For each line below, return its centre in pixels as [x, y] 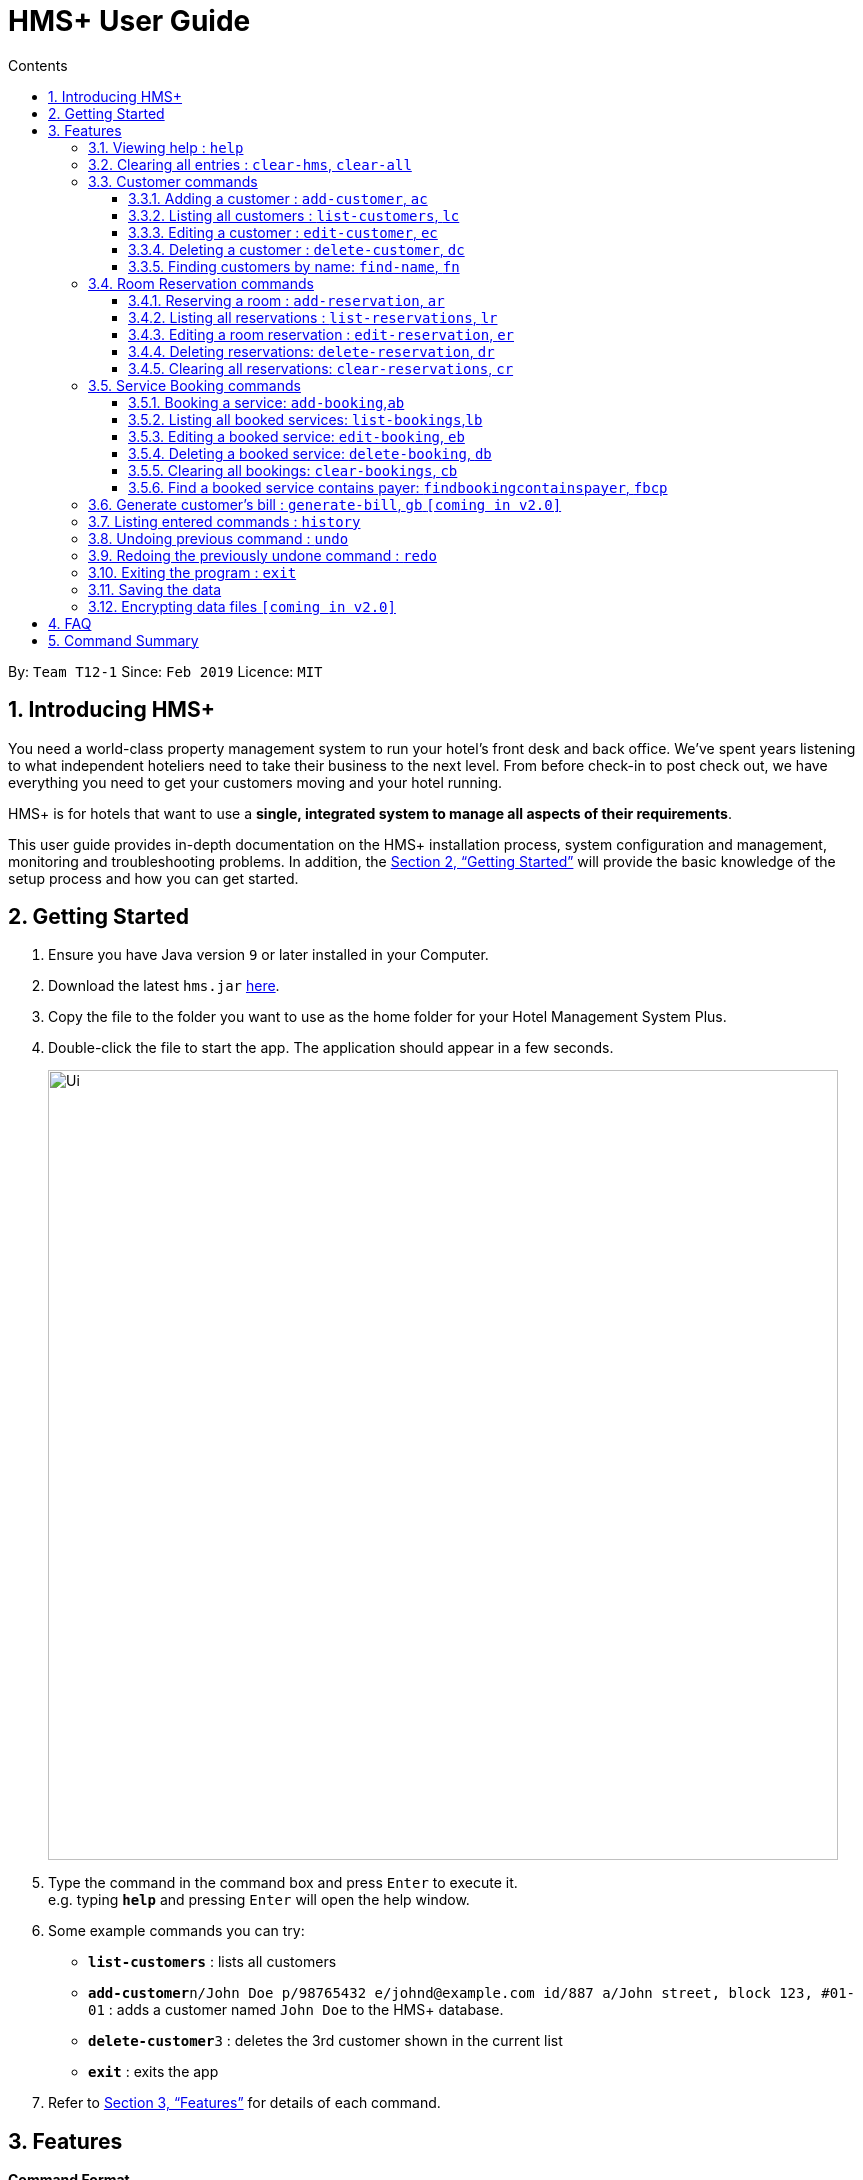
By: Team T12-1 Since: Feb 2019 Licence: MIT [165, 671]
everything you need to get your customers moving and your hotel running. [255, 782]
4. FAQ [70, 623]
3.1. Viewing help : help [166, 147]
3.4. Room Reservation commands [201, 283]
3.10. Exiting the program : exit [192, 572]
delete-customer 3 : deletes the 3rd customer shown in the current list [325, 2041]
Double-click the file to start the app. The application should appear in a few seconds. [331, 1048]
